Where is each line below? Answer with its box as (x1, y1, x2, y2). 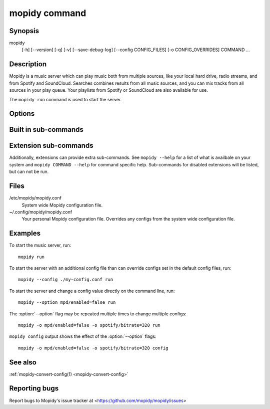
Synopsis (9, 27, 39, 35)
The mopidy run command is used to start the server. (9, 96, 122, 102)
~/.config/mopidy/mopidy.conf (9, 209, 72, 215)
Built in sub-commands (9, 125, 83, 134)
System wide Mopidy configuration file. (21, 202, 102, 208)
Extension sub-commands (9, 141, 93, 150)
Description (9, 60, 47, 69)
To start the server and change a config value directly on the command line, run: (9, 288, 175, 294)
